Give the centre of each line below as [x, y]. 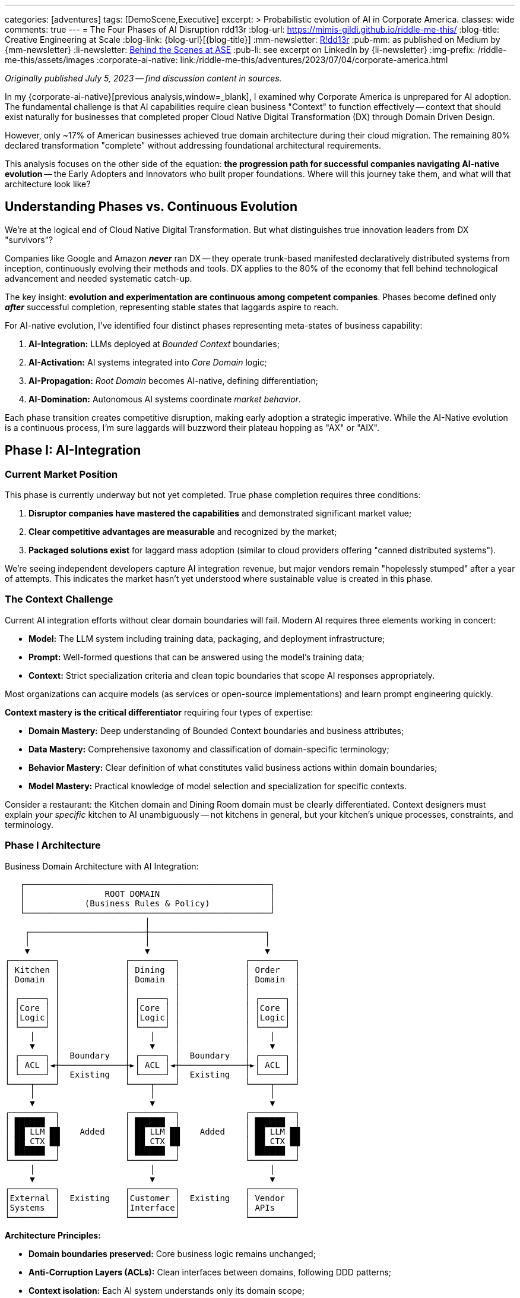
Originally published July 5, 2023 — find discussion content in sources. [143, 78]
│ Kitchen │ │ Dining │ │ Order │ [153, 970]
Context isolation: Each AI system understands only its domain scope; [167, 1290]
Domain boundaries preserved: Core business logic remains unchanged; [172, 1253]
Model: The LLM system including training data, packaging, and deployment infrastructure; [207, 638]
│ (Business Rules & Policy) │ [148, 903]
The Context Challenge [59, 599]
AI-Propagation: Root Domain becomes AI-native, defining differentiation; [173, 380]
